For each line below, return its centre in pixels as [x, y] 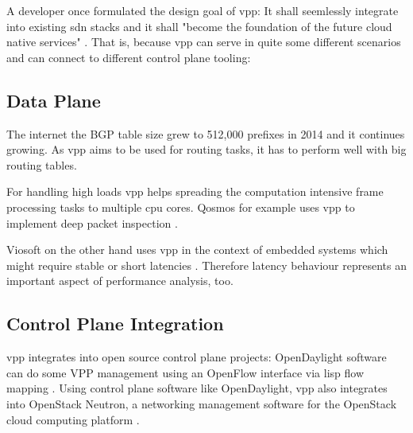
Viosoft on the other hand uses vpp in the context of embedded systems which [197, 250]
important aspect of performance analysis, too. [120, 281]
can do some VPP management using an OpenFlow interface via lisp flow [185, 372]
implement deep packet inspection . [92, 222]
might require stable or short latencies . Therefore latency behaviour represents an [206, 265]
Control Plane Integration [115, 324]
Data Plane [54, 100]
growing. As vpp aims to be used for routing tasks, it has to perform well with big [206, 149]
